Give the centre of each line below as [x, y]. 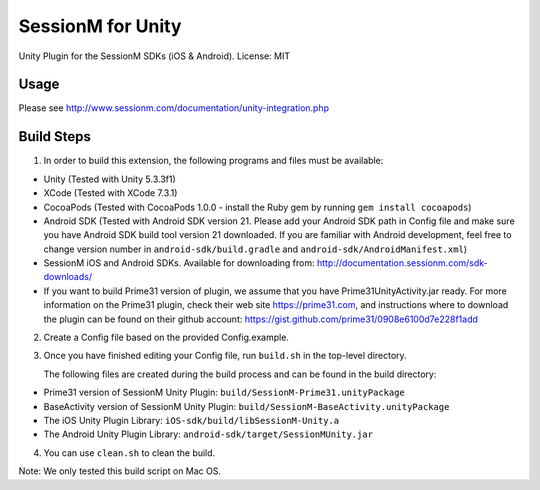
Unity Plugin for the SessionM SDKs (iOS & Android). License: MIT [154, 56]
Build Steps [55, 136]
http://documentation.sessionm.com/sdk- [402, 263]
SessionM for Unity [100, 26]
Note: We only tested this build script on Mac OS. [120, 471]
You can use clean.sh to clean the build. [129, 452]
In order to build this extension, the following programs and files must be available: [213, 161]
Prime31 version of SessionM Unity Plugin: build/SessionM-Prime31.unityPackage [224, 392]
